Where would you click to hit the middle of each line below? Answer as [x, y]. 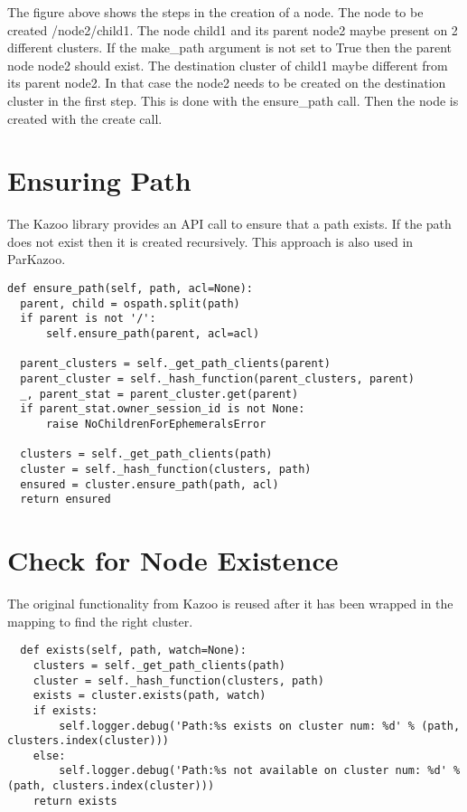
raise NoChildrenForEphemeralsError [156, 424]
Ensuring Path [99, 180]
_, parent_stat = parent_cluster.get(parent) [159, 394]
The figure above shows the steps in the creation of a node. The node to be [215, 12]
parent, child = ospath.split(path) [130, 303]
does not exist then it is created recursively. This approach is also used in [210, 241]
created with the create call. [85, 118]
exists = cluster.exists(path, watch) [149, 696]
